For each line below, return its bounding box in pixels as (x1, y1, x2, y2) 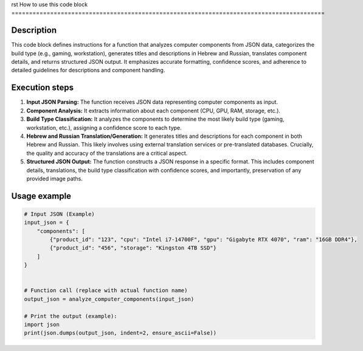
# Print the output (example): (24, 313, 118, 319)
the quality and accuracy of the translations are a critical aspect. (26, 149, 188, 157)
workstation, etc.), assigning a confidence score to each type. (26, 124, 182, 131)
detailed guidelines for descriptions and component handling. (11, 67, 165, 74)
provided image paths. (26, 175, 83, 182)
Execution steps (11, 83, 74, 93)
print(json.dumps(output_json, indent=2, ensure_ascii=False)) (24, 330, 217, 336)
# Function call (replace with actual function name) (24, 287, 188, 294)
